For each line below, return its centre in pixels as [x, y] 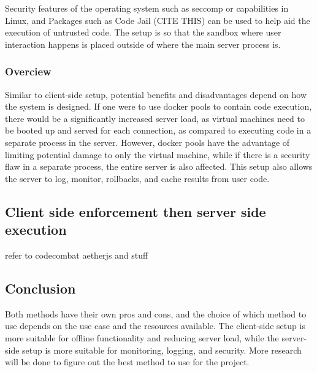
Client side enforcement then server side [136, 211]
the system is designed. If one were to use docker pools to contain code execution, [158, 106]
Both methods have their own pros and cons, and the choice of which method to [156, 313]
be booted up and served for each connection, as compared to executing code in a [158, 130]
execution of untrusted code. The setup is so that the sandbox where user [143, 32]
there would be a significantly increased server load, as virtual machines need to [155, 118]
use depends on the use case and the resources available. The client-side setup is [155, 326]
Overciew [28, 71]
